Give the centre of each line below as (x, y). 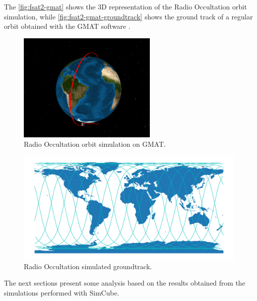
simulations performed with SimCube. (62, 292)
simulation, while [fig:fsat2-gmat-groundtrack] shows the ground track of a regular (128, 16)
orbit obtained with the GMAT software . (67, 26)
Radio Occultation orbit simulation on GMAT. (95, 144)
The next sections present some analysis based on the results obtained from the (125, 283)
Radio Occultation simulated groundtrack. (88, 266)
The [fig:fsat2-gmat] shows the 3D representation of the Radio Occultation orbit (126, 6)
